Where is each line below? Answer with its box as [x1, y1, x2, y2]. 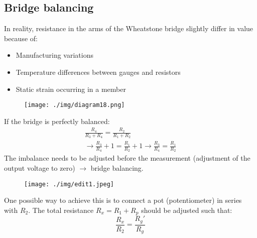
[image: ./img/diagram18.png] [24, 101, 125, 109]
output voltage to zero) [4, 162, 75, 173]
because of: [4, 33, 38, 43]
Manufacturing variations [16, 50, 93, 60]
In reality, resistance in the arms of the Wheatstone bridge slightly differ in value [4, 23, 253, 34]
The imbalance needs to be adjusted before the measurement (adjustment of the [4, 153, 250, 163]
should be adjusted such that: [141, 204, 232, 215]
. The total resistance [28, 204, 94, 215]
